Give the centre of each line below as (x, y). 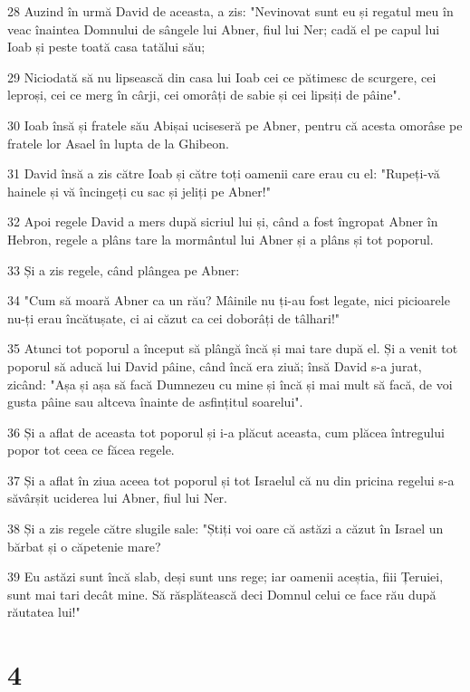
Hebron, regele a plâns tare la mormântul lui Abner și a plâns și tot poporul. (221, 239)
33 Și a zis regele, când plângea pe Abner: (124, 269)
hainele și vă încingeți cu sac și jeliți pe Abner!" (139, 191)
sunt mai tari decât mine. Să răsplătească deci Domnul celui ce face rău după (222, 594)
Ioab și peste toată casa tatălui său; (106, 47)
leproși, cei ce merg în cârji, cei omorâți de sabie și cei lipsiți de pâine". (204, 95)
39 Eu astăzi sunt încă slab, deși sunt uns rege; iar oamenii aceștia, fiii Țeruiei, (225, 577)
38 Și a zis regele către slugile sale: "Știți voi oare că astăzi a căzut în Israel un (225, 529)
